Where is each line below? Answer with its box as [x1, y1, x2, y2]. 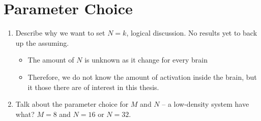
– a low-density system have [162, 99, 249, 109]
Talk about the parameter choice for [15, 99, 129, 109]
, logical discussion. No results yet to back [126, 27, 257, 38]
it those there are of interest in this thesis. [27, 81, 159, 92]
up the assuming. [15, 37, 69, 48]
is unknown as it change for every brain [84, 54, 208, 65]
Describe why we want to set [15, 27, 105, 38]
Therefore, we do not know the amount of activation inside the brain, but [27, 71, 257, 82]
